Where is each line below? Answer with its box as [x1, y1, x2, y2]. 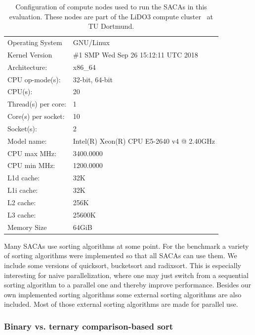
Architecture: [7, 61, 47, 72]
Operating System [7, 37, 62, 48]
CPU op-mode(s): [7, 74, 61, 84]
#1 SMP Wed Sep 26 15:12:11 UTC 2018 [73, 49, 198, 59]
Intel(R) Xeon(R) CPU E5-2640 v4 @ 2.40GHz [73, 135, 215, 146]
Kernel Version [7, 49, 52, 59]
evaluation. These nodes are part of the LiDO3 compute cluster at [9, 11, 213, 21]
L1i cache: [7, 185, 38, 195]
